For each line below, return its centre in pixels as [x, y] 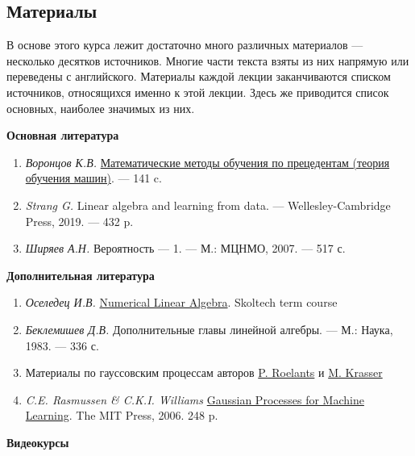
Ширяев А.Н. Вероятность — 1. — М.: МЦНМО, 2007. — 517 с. [185, 248]
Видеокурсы [38, 442]
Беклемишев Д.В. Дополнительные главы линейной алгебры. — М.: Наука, [209, 329]
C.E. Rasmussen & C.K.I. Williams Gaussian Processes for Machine [195, 399]
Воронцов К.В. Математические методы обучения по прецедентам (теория [207, 162]
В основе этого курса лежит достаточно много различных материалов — [185, 45]
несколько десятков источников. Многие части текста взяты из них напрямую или [208, 60]
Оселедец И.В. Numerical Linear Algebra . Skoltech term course [181, 302]
